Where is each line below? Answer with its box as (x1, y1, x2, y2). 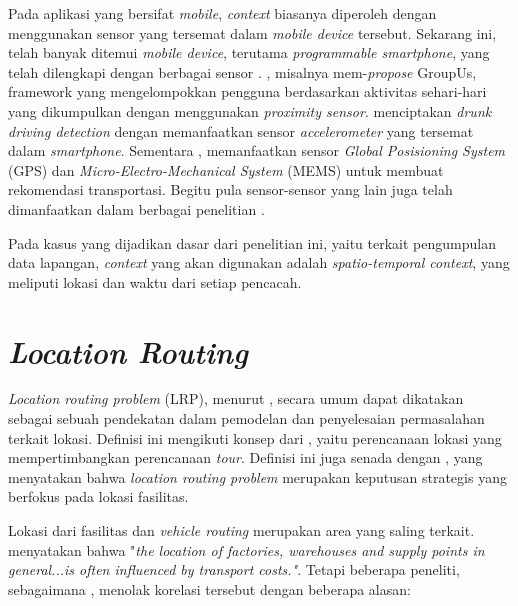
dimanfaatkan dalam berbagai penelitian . (8, 198, 265, 219)
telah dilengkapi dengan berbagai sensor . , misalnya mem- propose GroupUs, (8, 61, 477, 82)
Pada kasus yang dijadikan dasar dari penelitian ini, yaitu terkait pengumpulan (8, 232, 496, 253)
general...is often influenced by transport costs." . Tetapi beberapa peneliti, (8, 559, 460, 580)
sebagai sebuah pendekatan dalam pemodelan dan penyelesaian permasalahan (8, 408, 485, 429)
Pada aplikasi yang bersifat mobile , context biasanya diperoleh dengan (8, 3, 437, 23)
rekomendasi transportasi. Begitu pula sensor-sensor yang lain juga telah (8, 179, 453, 200)
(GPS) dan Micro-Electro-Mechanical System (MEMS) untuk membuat (8, 159, 444, 180)
